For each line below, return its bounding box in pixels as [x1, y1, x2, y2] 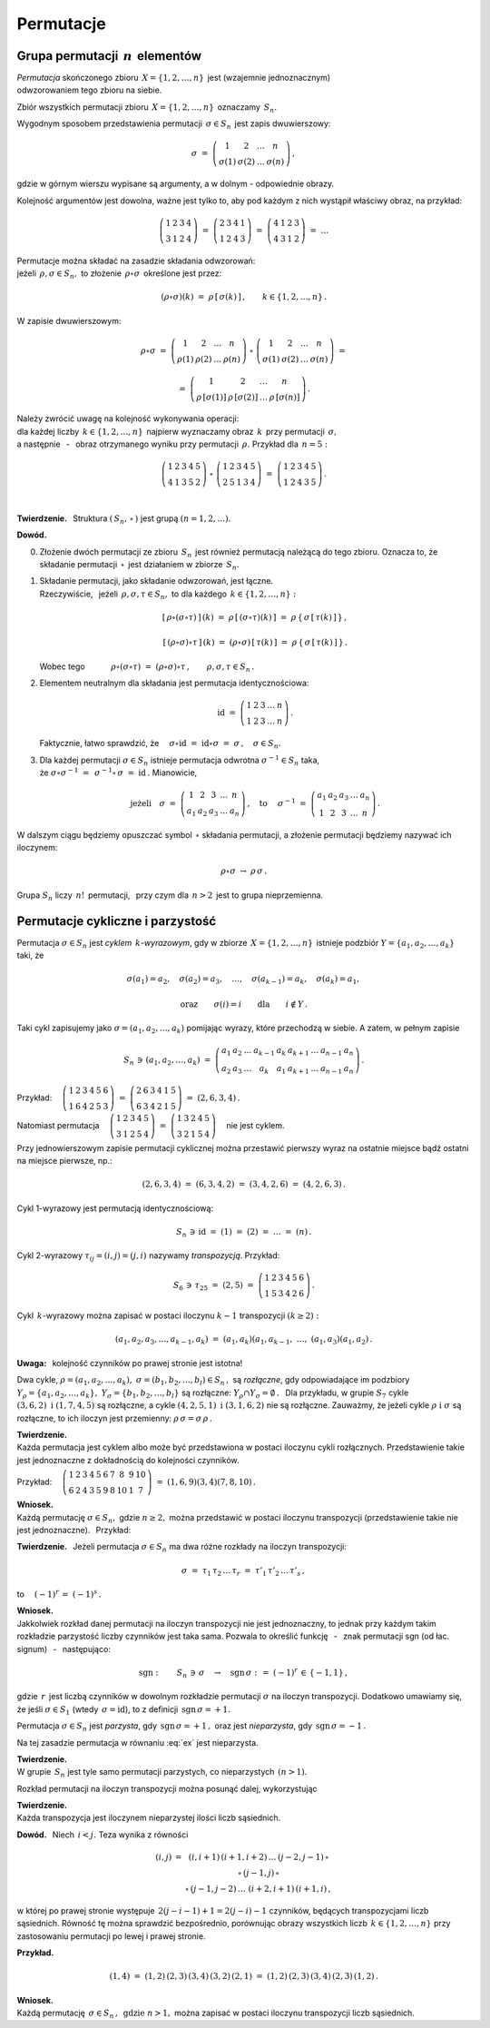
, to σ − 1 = [247, 797, 308, 809]
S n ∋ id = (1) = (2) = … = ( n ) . [175, 1226, 312, 1239]
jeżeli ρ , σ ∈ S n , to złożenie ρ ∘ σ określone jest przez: [16, 268, 222, 281]
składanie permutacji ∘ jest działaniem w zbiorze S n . [39, 559, 240, 572]
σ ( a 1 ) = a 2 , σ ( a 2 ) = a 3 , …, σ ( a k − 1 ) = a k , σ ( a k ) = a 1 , [126, 974, 360, 986]
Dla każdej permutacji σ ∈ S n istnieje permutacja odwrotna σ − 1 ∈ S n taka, [39, 753, 320, 767]
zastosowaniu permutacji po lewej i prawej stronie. [16, 1930, 206, 1942]
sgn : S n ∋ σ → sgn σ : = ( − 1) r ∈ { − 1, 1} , [138, 1666, 348, 1679]
